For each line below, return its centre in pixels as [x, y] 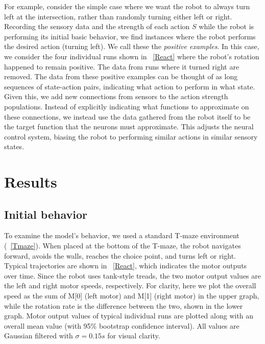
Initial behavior [46, 214]
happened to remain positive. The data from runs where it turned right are [122, 66]
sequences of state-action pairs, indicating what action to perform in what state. [130, 86]
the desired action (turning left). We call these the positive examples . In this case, [132, 46]
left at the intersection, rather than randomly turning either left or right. [118, 16]
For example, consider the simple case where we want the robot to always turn [127, 6]
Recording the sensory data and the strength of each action [97, 26]
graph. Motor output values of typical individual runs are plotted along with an [129, 316]
